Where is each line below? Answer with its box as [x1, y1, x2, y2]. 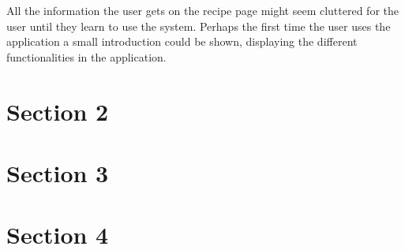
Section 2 [6, 95, 109, 127]
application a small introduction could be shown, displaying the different [6, 33, 358, 50]
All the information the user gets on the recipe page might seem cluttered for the [6, 2, 399, 18]
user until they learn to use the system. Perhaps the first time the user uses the [6, 17, 391, 34]
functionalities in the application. [6, 48, 167, 65]
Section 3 [6, 156, 109, 188]
